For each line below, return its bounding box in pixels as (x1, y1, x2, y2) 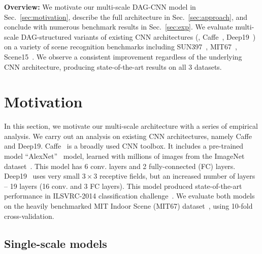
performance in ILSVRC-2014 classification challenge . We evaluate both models (4, 190, 255, 201)
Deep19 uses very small (4, 171, 80, 181)
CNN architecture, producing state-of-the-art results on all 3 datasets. (4, 61, 222, 72)
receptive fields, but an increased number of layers (99, 171, 255, 181)
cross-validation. (4, 210, 54, 221)
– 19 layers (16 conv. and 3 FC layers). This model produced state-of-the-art (4, 180, 242, 191)
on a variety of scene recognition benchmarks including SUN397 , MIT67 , (4, 41, 237, 52)
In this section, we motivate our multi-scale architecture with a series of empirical (4, 121, 258, 131)
